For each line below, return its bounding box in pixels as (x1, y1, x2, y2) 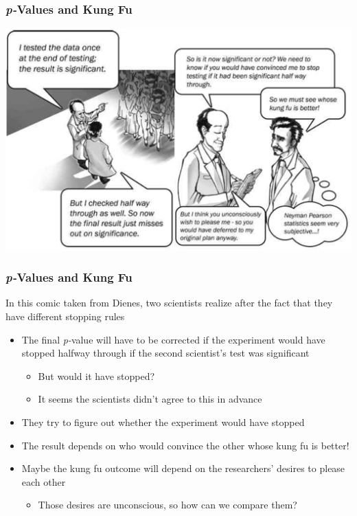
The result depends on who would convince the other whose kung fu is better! (21, 438, 349, 452)
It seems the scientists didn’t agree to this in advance (38, 392, 262, 406)
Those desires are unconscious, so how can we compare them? (38, 497, 297, 512)
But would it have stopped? (38, 368, 155, 383)
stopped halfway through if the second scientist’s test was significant (21, 346, 310, 360)
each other (21, 474, 66, 489)
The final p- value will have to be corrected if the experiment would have (21, 332, 325, 346)
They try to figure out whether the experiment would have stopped (21, 414, 305, 429)
